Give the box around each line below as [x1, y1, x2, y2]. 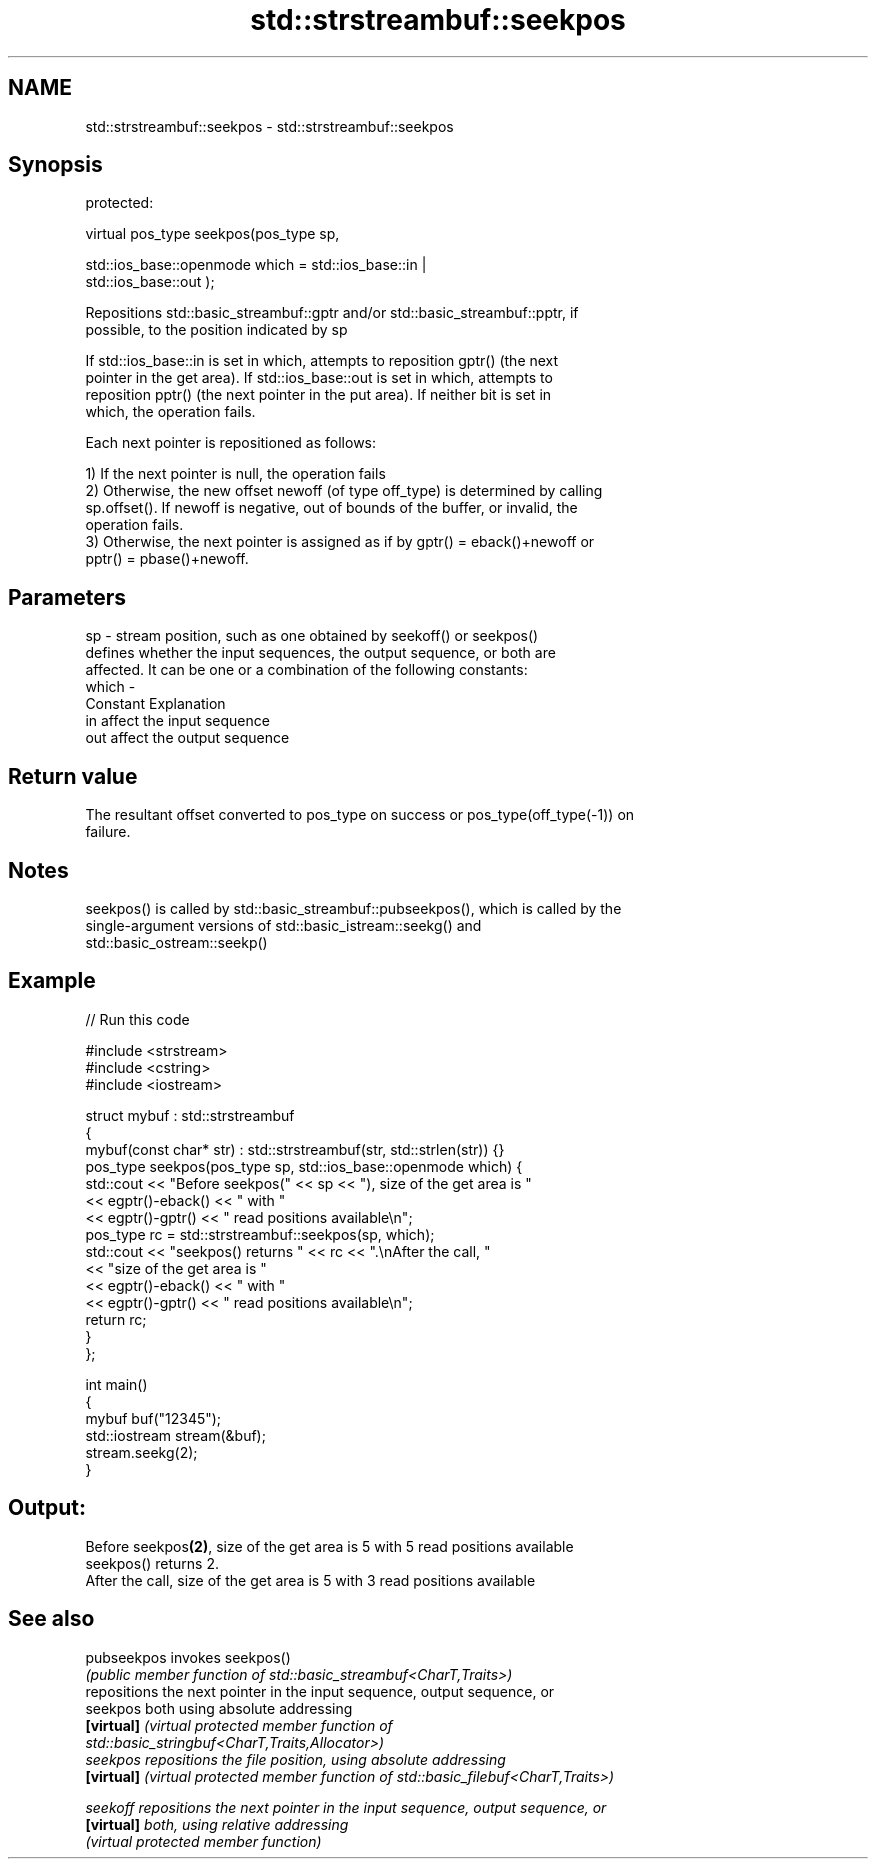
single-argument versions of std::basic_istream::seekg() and [85, 916, 482, 934]
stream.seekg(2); [85, 1443, 198, 1461]
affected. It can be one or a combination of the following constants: [85, 661, 528, 679]
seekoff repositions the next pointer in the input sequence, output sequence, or [85, 1798, 607, 1816]
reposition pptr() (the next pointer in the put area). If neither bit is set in [85, 386, 552, 404]
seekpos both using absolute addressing [85, 1699, 353, 1717]
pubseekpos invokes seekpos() [85, 1648, 291, 1666]
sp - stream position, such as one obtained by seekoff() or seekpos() [85, 627, 539, 645]
